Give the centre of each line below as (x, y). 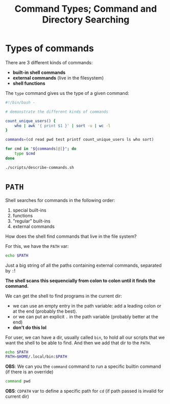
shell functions (29, 83)
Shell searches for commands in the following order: (60, 200)
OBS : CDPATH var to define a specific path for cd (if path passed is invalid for (84, 391)
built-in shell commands (39, 72)
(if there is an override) (29, 372)
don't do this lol (30, 327)
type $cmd (25, 154)
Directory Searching (86, 20)
